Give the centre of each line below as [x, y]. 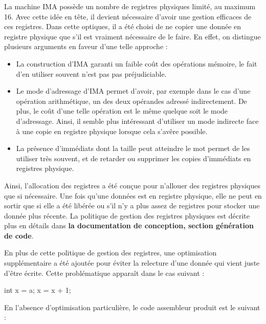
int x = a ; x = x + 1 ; [38, 290]
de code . [19, 235]
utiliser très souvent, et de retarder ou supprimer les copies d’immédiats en [134, 158]
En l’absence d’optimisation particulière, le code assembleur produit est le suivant [132, 307]
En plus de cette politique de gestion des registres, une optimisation [110, 253]
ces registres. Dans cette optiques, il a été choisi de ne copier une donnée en [123, 26]
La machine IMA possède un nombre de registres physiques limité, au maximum [130, 6]
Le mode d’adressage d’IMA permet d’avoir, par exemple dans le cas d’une [133, 91]
